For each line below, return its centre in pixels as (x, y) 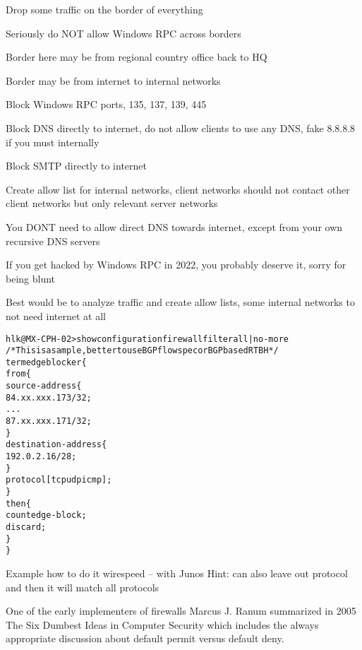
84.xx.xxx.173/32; (49, 397)
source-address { (44, 386)
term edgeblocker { (46, 362)
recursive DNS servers (53, 241)
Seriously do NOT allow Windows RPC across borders (123, 33)
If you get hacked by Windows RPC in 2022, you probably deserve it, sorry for (176, 265)
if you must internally (53, 142)
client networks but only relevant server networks (112, 203)
